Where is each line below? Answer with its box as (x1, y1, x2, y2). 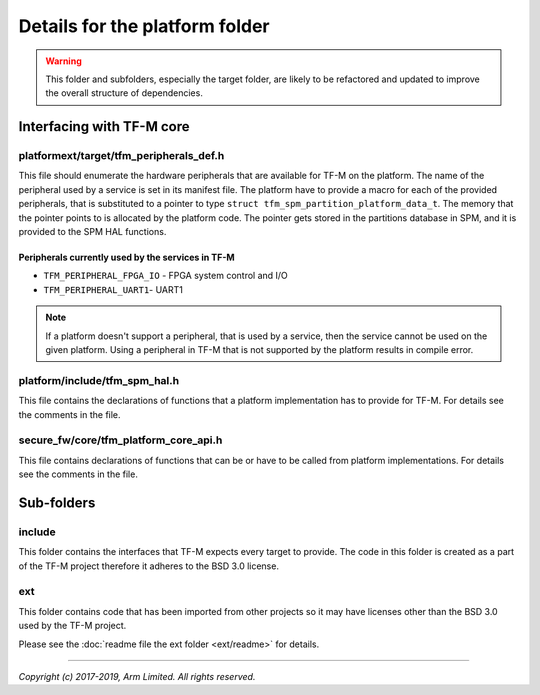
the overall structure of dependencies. (45, 87, 204, 99)
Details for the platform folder (18, 15, 270, 37)
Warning (45, 55, 82, 67)
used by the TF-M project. (18, 620, 127, 632)
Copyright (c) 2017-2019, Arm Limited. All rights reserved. (18, 670, 256, 682)
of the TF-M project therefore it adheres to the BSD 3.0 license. (18, 560, 280, 572)
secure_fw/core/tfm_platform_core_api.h (18, 433, 223, 447)
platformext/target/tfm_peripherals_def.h (18, 149, 225, 163)
